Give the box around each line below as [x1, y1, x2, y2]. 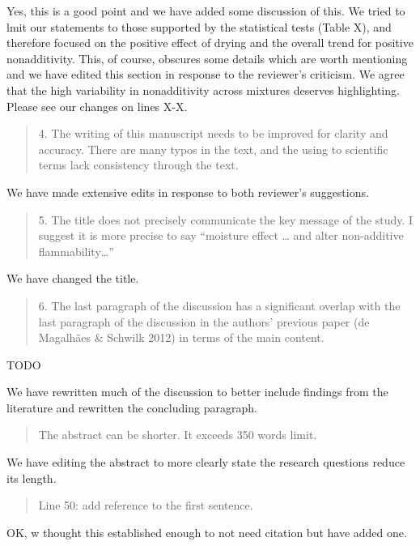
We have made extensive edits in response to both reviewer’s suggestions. [6, 183, 369, 200]
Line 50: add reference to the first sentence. [38, 497, 253, 514]
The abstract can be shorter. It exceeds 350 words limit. [38, 426, 317, 443]
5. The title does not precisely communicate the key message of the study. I [38, 211, 414, 228]
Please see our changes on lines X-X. [6, 97, 188, 114]
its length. [6, 469, 57, 486]
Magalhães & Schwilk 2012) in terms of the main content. [38, 329, 325, 346]
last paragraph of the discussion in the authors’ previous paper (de [38, 313, 370, 330]
